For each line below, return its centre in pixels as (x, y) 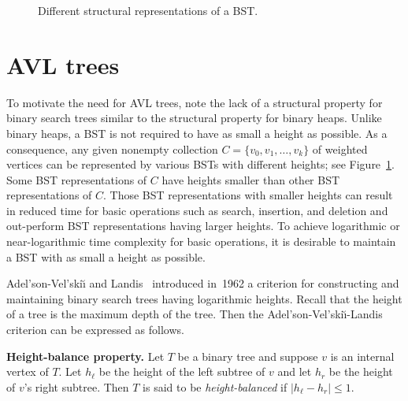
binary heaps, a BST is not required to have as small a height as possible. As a (197, 133)
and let (295, 371)
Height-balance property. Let (85, 356)
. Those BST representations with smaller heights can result (248, 195)
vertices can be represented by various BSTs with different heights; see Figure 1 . (200, 164)
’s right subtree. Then (76, 386)
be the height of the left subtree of (182, 371)
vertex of (28, 371)
